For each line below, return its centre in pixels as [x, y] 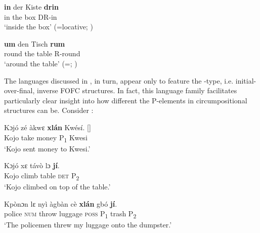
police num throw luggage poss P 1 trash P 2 [70, 214]
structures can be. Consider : [49, 110]
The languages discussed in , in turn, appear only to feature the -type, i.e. [119, 80]
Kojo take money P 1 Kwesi [46, 138]
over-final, [19, 90]
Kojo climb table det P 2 [42, 176]
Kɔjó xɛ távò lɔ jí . [32, 165]
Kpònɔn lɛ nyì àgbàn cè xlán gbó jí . [61, 203]
